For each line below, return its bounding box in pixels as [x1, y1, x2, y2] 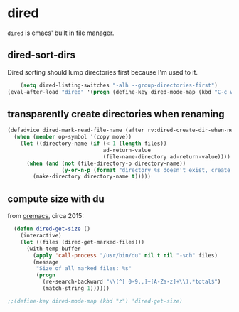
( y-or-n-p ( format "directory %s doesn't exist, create [61, 166, 231, 173]
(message [33, 258, 59, 266]
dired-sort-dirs [7, 49, 76, 61]
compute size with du [7, 193, 105, 205]
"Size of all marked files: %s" [36, 265, 132, 272]
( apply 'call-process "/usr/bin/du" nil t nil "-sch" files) [33, 252, 218, 259]
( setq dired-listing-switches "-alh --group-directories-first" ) [20, 82, 218, 89]
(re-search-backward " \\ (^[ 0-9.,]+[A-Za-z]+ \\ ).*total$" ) [42, 279, 221, 286]
